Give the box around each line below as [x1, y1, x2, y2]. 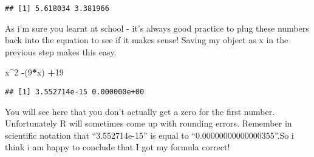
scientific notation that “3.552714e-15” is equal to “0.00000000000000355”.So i [5, 128, 294, 141]
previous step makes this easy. [5, 45, 117, 58]
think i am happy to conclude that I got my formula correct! [5, 141, 230, 153]
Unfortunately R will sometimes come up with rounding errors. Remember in [5, 117, 292, 130]
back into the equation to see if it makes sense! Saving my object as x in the [5, 33, 288, 46]
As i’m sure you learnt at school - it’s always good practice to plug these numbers [5, 21, 309, 34]
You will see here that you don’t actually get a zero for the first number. [5, 105, 275, 117]
